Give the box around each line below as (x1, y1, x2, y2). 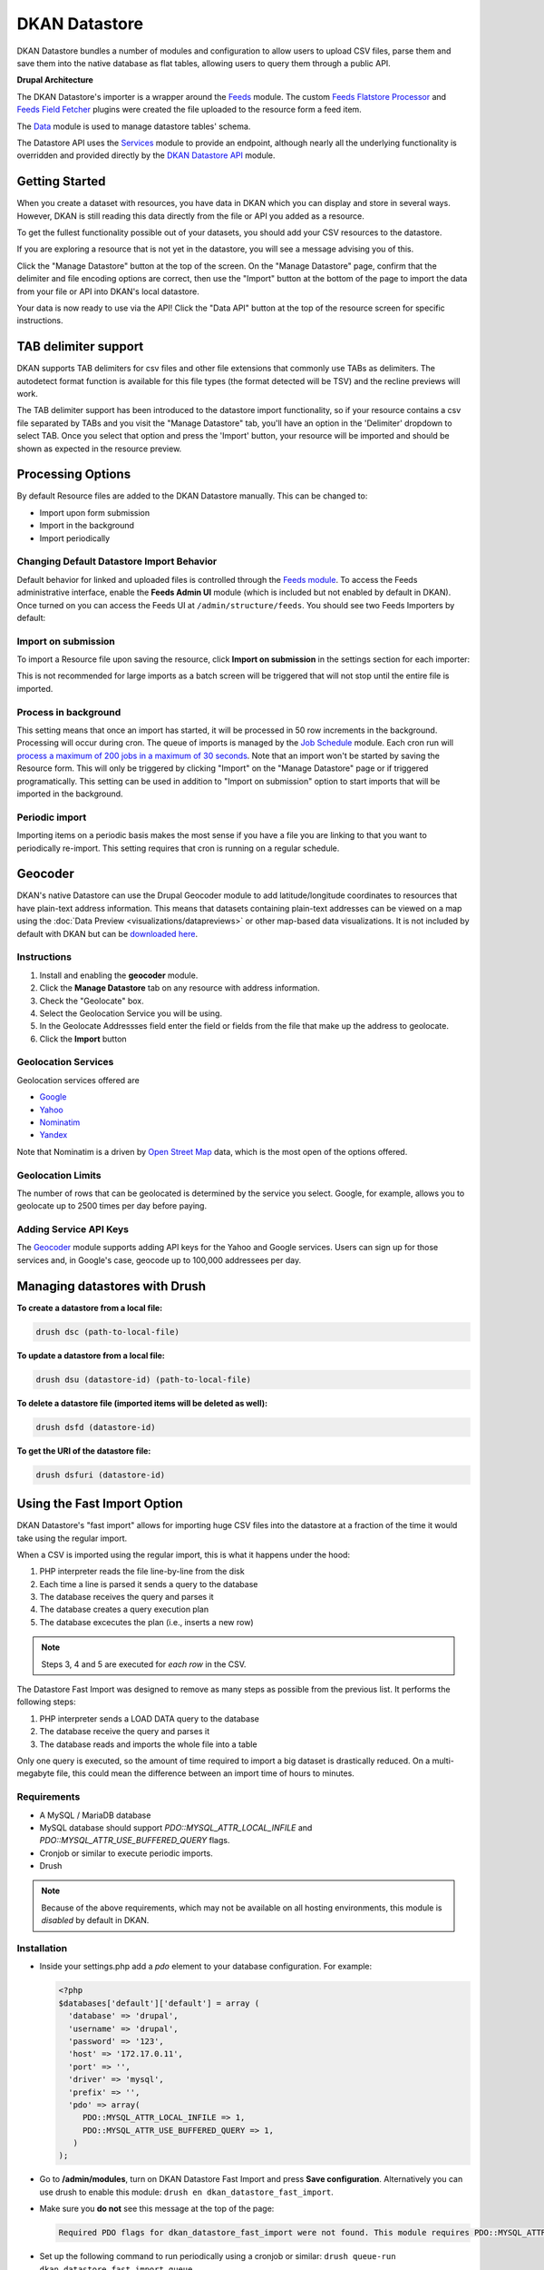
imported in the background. (16, 788, 123, 799)
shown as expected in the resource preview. (16, 443, 182, 454)
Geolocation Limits (16, 1169, 102, 1181)
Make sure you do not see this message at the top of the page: (39, 2203, 275, 2215)
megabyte (16, 1768, 54, 1779)
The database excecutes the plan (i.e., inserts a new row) (39, 1616, 254, 1627)
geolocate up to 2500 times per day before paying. (16, 1200, 208, 1211)
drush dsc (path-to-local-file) (35, 1327, 180, 1337)
